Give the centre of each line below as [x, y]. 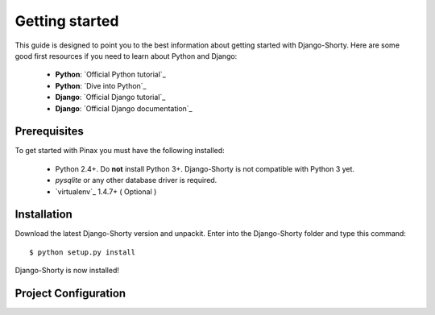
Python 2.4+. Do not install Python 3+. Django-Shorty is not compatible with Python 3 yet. [205, 168]
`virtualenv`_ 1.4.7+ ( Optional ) [106, 191]
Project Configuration [70, 294]
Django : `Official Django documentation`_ [124, 108]
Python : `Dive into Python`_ [101, 85]
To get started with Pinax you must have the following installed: [120, 151]
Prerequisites [49, 132]
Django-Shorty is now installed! [67, 271]
